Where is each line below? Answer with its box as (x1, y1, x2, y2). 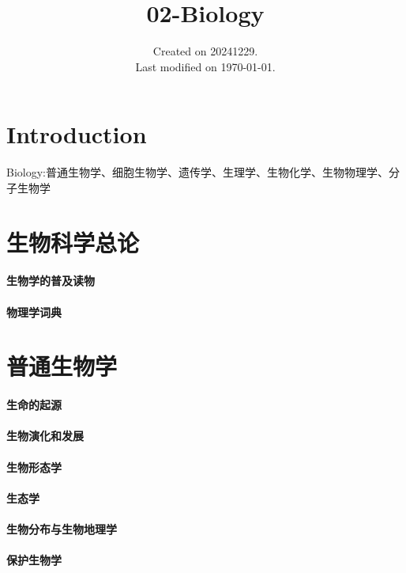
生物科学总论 (6, 226, 140, 258)
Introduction (6, 118, 147, 150)
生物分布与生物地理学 (6, 520, 117, 537)
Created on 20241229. (152, 43, 258, 59)
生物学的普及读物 (6, 272, 95, 289)
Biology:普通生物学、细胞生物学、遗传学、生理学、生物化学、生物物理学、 (6, 164, 389, 180)
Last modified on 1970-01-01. (135, 58, 276, 74)
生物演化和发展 (6, 427, 84, 444)
